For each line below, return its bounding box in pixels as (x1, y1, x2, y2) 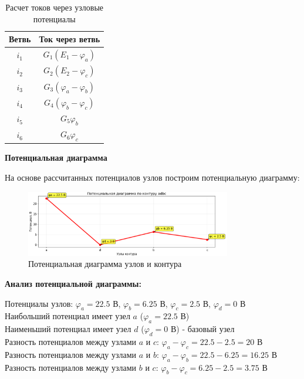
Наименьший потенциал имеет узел (5, 323, 131, 335)
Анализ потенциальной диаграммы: (5, 278, 142, 290)
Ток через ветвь (39, 33, 100, 45)
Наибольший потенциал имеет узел (5, 310, 130, 322)
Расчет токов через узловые (5, 1, 104, 13)
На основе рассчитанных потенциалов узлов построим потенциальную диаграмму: (5, 171, 300, 183)
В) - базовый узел (171, 323, 235, 335)
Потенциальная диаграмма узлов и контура (28, 258, 182, 270)
